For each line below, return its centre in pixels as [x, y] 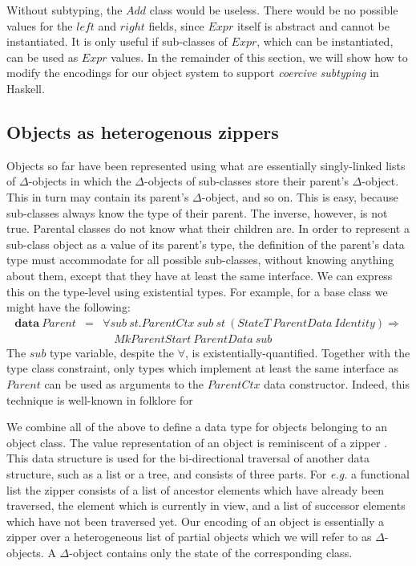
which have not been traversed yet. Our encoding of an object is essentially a [195, 521]
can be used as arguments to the [124, 383]
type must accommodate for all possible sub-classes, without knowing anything [200, 260]
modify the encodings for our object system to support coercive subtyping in [193, 73]
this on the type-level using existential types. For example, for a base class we [197, 291]
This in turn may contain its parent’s [98, 196]
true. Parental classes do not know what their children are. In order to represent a [208, 228]
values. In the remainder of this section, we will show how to [259, 57]
